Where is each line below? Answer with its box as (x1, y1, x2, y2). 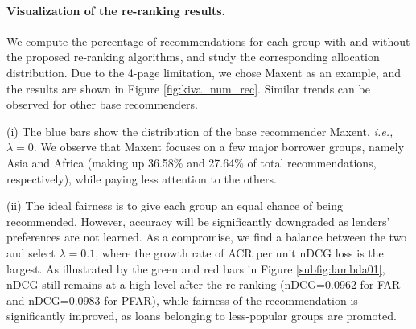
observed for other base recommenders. (6, 96, 199, 113)
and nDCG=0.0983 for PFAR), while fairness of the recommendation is (6, 291, 358, 308)
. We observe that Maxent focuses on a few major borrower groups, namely (33, 138, 405, 155)
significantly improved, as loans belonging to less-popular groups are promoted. (6, 307, 397, 324)
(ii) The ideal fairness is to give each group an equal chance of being (6, 197, 343, 214)
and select (6, 244, 56, 261)
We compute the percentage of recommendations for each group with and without (6, 32, 410, 49)
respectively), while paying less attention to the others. (6, 170, 277, 187)
